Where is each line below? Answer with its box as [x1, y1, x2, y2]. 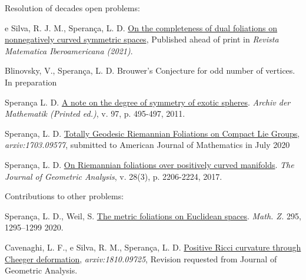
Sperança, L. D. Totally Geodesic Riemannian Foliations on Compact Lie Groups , [5, 127, 300, 139]
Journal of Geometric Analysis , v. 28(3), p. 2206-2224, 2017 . [5, 170, 222, 182]
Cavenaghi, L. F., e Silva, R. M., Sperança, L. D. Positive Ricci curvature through [5, 241, 301, 253]
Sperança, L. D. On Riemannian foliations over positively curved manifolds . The [5, 158, 294, 170]
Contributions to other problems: [5, 190, 124, 202]
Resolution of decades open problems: [5, 2, 140, 14]
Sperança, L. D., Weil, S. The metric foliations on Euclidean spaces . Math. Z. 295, [5, 209, 301, 222]
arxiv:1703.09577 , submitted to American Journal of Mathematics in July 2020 [5, 139, 290, 151]
